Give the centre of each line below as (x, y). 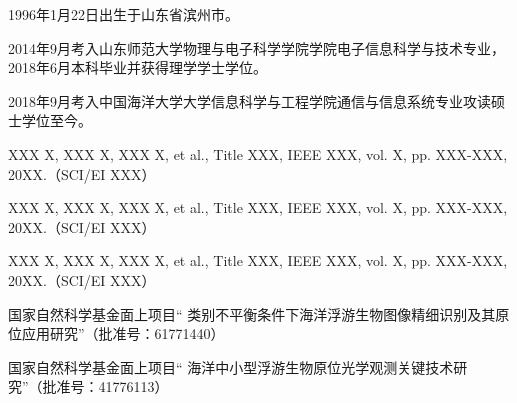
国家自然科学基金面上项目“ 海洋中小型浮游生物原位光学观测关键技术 (231, 366)
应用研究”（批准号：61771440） (123, 333)
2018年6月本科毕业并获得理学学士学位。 (137, 67)
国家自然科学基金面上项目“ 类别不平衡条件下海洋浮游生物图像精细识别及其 (252, 313)
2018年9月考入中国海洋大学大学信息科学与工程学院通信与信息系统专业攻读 (249, 100)
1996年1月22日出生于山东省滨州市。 (123, 14)
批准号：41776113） (105, 386)
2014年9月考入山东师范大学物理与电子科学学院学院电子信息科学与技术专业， (256, 47)
